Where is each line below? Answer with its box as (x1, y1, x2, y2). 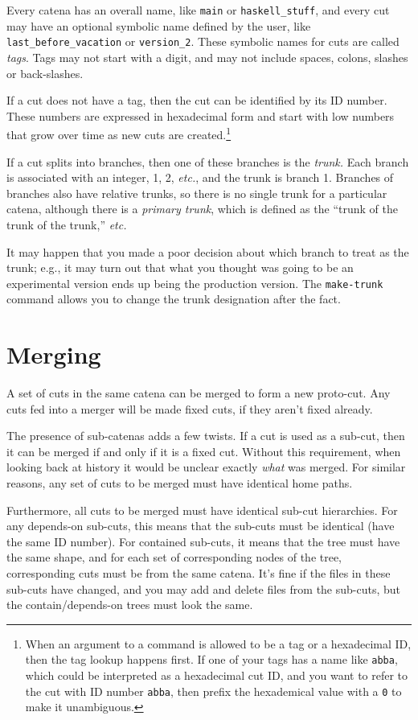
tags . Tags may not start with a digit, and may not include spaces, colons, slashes (6, 48, 408, 65)
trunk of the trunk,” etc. (6, 216, 127, 232)
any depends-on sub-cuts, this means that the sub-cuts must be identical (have (6, 517, 395, 534)
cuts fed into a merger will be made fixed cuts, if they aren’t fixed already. (6, 400, 373, 417)
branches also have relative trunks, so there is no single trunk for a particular (6, 184, 387, 201)
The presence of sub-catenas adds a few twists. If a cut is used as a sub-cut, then (6, 427, 405, 444)
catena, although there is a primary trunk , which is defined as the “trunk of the (6, 200, 398, 217)
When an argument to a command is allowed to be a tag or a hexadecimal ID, (25, 635, 412, 652)
